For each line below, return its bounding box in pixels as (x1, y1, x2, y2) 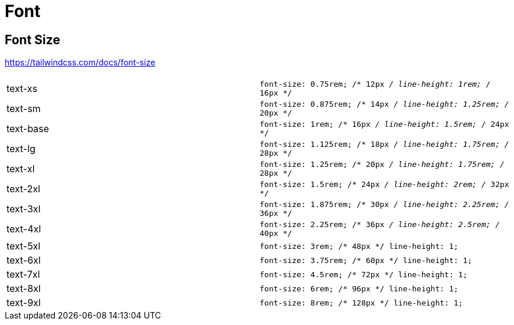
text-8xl (6, 283, 41, 295)
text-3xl (6, 203, 41, 215)
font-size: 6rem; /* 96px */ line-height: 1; (260, 284, 459, 293)
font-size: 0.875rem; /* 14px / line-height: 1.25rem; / (260, 100, 509, 109)
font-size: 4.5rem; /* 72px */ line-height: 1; (260, 270, 468, 279)
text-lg (6, 143, 36, 155)
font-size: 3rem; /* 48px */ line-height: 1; (260, 241, 459, 251)
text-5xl (6, 240, 41, 252)
